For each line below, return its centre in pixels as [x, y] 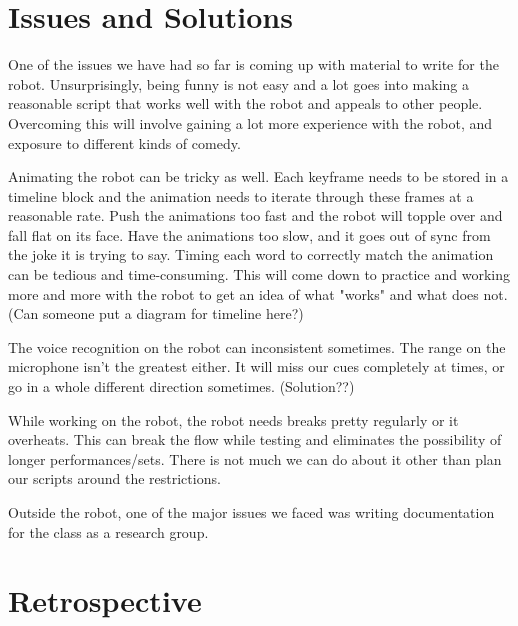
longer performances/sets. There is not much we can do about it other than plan [255, 458]
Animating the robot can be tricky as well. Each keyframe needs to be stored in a [258, 176]
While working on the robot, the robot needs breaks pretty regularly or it [233, 419]
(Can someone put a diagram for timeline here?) [156, 313]
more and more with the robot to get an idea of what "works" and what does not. [258, 293]
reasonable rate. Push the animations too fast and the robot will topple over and [255, 215]
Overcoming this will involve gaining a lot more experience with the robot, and [250, 122]
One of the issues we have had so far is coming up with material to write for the [253, 64]
